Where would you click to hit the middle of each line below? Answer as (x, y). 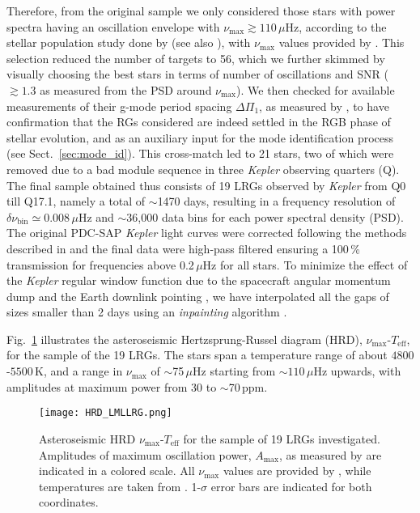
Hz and (96, 216)
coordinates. (69, 502)
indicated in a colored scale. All (117, 471)
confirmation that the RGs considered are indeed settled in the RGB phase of (199, 122)
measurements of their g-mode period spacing (119, 106)
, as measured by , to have (324, 106)
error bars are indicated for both (291, 486)
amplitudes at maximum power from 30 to (112, 386)
